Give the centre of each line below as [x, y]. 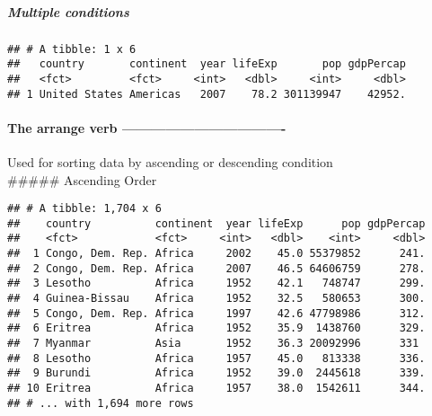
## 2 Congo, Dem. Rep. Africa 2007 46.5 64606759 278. [216, 268]
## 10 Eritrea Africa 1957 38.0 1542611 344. [216, 389]
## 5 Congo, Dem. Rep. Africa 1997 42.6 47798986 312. [216, 313]
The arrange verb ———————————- [147, 127]
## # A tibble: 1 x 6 [72, 49]
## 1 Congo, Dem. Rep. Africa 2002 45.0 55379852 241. [216, 254]
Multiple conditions [68, 11]
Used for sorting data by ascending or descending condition [170, 161]
